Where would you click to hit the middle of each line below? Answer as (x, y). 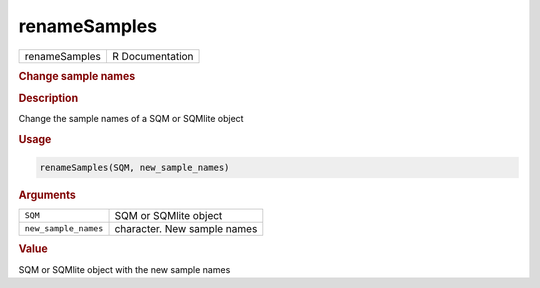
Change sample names (77, 76)
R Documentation (152, 56)
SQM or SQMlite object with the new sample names (124, 269)
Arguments (47, 195)
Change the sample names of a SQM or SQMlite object (131, 119)
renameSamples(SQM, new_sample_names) (134, 167)
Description (48, 98)
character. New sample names (186, 228)
